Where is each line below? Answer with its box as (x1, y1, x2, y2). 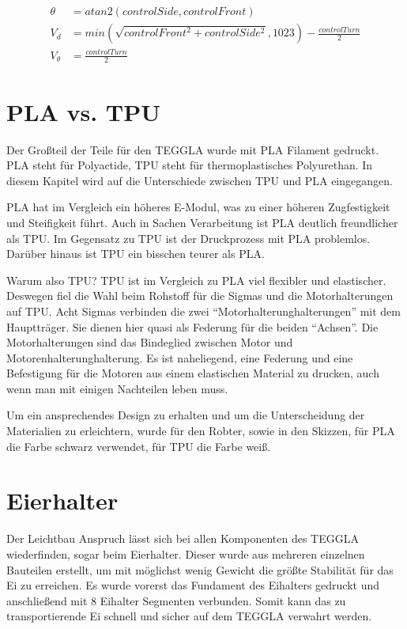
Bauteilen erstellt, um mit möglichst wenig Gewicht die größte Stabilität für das (6, 561, 394, 578)
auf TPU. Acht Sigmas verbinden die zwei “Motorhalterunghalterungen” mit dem (6, 302, 401, 319)
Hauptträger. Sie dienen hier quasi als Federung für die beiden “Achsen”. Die (6, 318, 379, 335)
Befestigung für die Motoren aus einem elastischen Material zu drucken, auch (6, 365, 379, 381)
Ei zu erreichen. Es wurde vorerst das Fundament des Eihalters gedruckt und (6, 577, 380, 593)
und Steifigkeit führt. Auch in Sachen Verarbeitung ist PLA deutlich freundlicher (6, 214, 398, 230)
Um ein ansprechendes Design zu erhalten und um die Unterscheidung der (6, 407, 365, 423)
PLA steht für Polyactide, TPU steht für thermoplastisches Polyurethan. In (6, 157, 373, 173)
